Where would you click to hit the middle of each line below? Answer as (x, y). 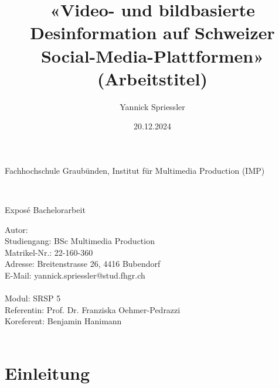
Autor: (16, 229)
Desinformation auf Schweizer (152, 32)
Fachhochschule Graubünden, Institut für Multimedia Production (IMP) (135, 170)
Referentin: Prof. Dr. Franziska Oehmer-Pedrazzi (93, 309)
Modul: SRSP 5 (33, 298)
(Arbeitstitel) (152, 78)
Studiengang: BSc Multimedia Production (80, 241)
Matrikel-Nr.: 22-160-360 (49, 252)
